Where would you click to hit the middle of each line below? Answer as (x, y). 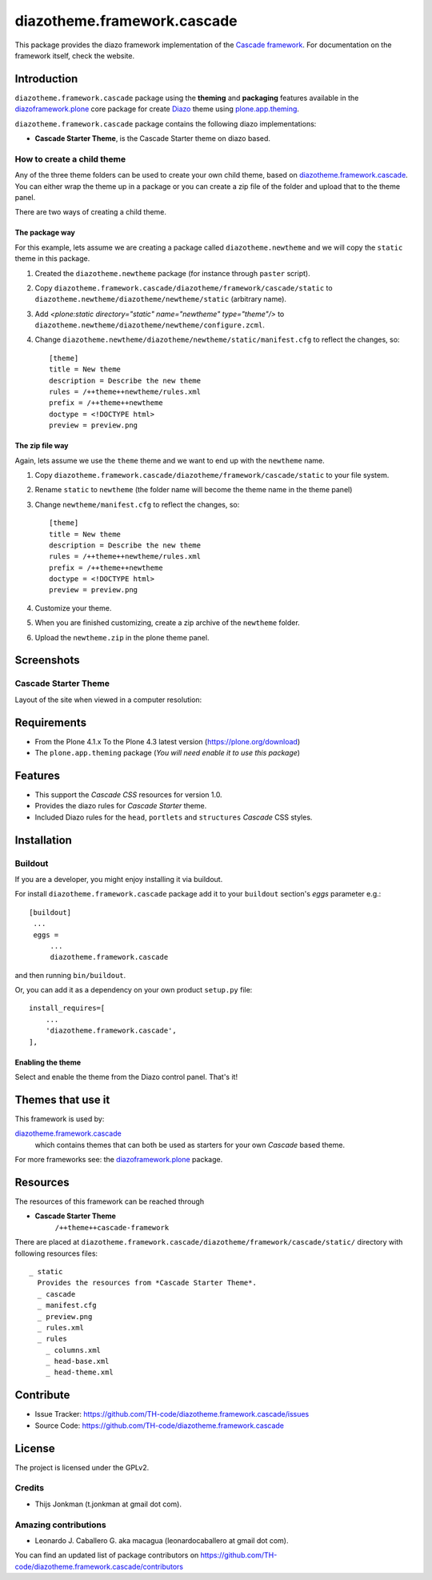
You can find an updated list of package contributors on (107, 1555)
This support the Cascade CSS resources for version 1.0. (129, 795)
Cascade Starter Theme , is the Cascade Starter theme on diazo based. (153, 138)
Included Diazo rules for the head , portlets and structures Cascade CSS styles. (174, 817)
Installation (43, 840)
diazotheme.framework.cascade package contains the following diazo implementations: (166, 123)
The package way (45, 233)
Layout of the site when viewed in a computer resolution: (108, 700)
